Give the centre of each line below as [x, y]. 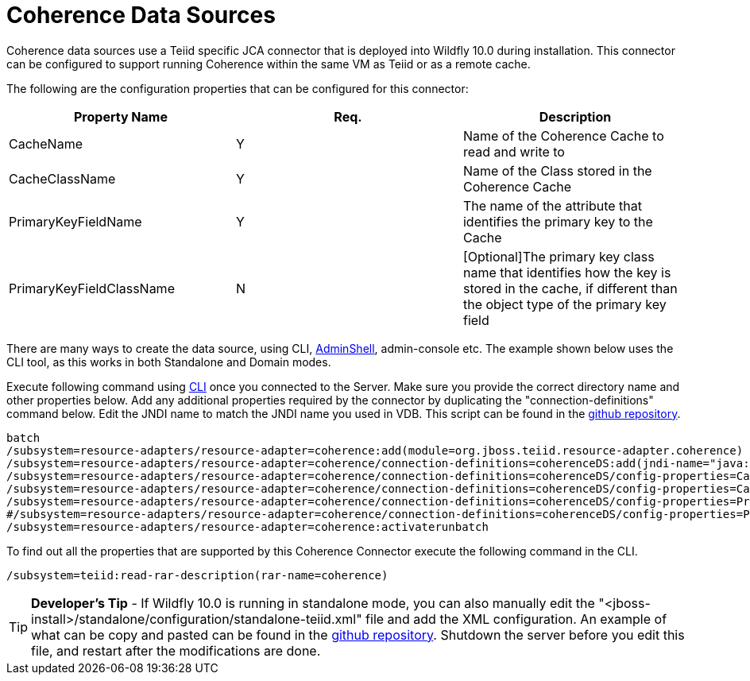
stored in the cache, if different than [570, 288]
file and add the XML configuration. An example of [516, 619]
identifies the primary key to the [558, 221]
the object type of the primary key [564, 304]
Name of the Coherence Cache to [563, 135]
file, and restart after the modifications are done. [176, 650]
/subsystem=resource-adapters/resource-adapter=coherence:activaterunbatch [247, 526]
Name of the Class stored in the [557, 170]
